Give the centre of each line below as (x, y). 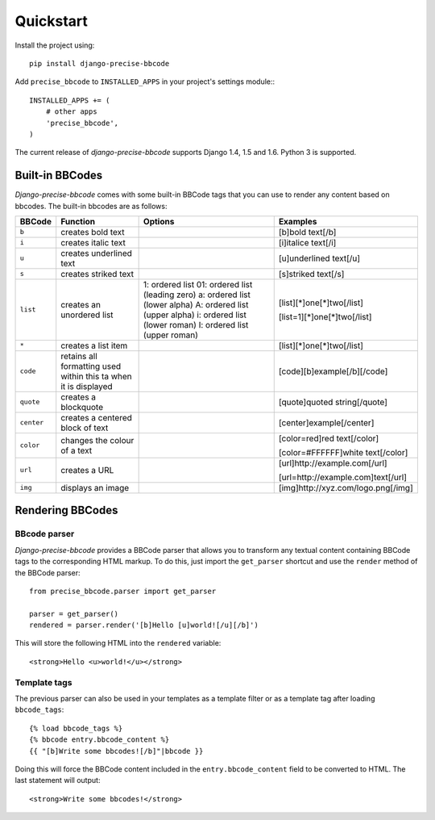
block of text (85, 428)
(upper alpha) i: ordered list (195, 315)
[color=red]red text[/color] (329, 438)
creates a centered (97, 417)
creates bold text (93, 232)
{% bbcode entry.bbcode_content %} (99, 740)
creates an (81, 304)
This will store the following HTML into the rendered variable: (118, 643)
